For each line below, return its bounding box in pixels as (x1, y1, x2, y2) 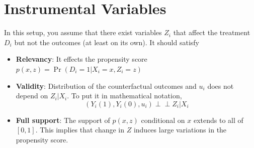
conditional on (141, 114, 185, 125)
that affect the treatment (173, 27, 250, 38)
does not (207, 80, 234, 91)
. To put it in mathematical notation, (67, 90, 182, 101)
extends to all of (193, 114, 243, 125)
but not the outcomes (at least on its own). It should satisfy (14, 37, 199, 47)
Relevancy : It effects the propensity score (16, 54, 147, 64)
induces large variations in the (133, 124, 227, 135)
